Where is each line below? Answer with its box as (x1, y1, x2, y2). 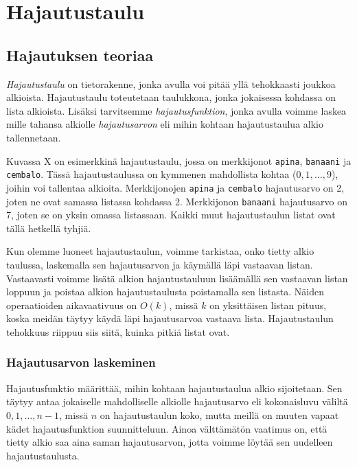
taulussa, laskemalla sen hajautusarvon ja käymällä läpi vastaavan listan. (6, 257, 313, 271)
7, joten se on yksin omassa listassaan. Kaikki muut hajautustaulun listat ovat (6, 207, 336, 222)
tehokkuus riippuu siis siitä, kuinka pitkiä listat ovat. (6, 324, 230, 339)
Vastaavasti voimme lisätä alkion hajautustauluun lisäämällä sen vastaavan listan (6, 271, 348, 285)
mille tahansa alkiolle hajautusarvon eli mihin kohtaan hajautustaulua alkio (6, 117, 323, 131)
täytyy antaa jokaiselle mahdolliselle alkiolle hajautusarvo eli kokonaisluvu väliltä (6, 394, 348, 409)
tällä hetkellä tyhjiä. (6, 220, 91, 235)
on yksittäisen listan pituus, (209, 297, 327, 312)
